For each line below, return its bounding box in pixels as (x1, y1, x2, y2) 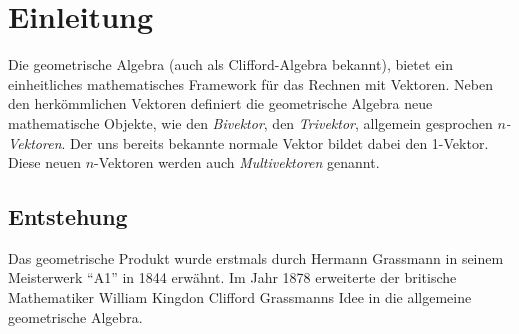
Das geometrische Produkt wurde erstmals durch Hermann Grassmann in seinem (8, 247, 504, 268)
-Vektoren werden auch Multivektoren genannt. (94, 152, 380, 173)
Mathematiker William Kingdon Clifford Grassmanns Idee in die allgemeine (8, 287, 472, 308)
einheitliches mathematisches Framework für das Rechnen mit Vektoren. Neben (8, 73, 493, 94)
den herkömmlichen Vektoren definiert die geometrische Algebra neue (8, 93, 433, 114)
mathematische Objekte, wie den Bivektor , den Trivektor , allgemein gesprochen (8, 112, 493, 133)
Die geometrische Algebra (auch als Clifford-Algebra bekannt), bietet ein (8, 54, 453, 75)
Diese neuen (8, 152, 81, 173)
